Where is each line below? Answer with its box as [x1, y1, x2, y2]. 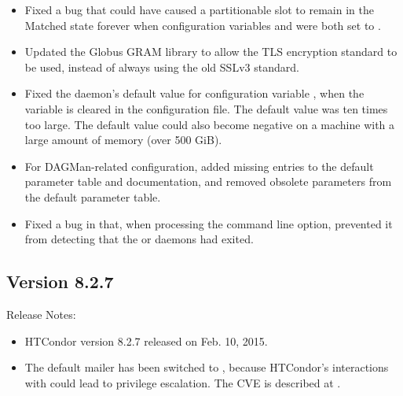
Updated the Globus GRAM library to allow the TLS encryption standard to [24, 43, 398, 60]
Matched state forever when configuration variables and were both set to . [24, 17, 381, 33]
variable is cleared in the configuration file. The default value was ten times [24, 100, 388, 117]
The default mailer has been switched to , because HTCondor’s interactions [24, 359, 389, 376]
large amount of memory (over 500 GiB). [24, 131, 222, 148]
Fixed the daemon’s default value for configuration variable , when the [24, 85, 365, 102]
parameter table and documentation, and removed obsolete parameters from [24, 173, 392, 190]
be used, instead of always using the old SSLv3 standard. [24, 58, 299, 75]
